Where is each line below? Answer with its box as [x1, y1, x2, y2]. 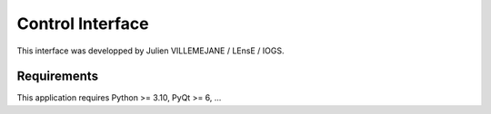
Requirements [16, 69, 99, 84]
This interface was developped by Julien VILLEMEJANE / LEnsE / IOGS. [16, 45, 285, 56]
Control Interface [16, 14, 149, 33]
